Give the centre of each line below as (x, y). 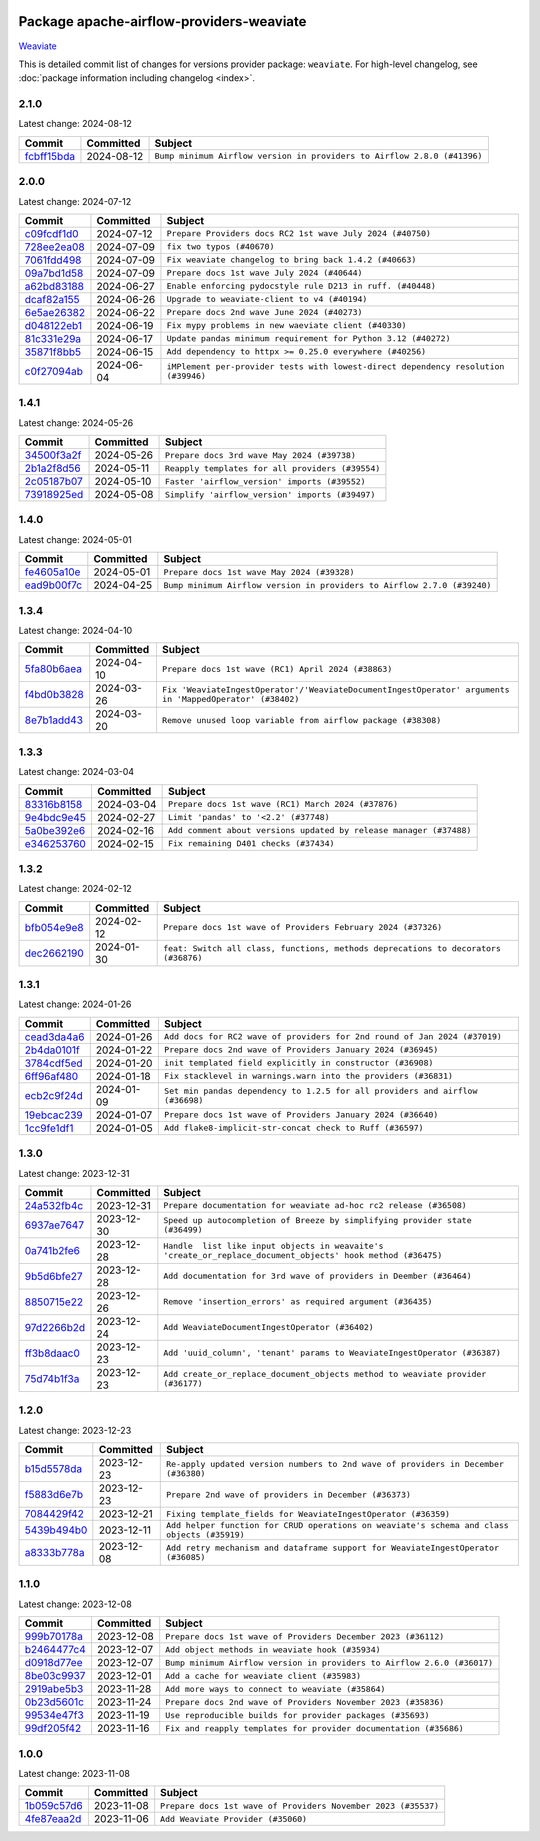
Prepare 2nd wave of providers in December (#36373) (289, 1494)
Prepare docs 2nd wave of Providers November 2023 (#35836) (305, 1701)
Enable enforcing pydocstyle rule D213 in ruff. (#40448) (301, 286)
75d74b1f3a (52, 1378)
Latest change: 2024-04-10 (75, 630)
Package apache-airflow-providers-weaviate (162, 21)
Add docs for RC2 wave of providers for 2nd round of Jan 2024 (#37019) (332, 1036)
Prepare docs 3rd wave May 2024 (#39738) (260, 455)
